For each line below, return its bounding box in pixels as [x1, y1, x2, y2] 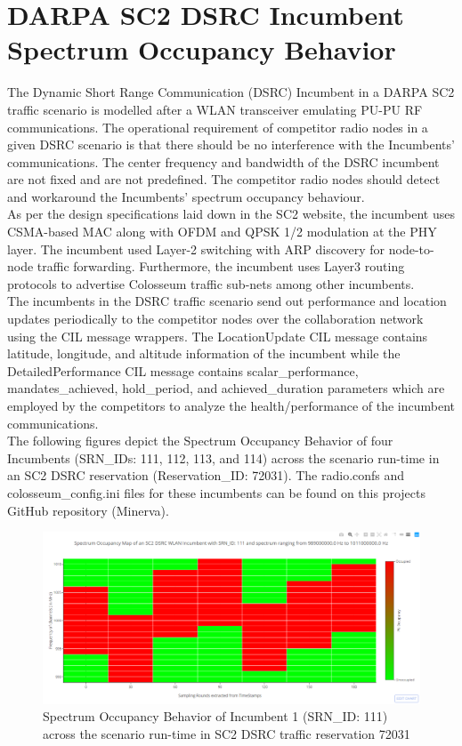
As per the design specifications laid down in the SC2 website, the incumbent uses [7, 205, 455, 223]
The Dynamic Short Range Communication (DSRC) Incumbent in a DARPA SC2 [7, 83, 455, 101]
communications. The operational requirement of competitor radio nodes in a [7, 117, 428, 136]
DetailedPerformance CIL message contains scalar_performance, [7, 361, 359, 380]
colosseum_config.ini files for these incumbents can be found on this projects [7, 483, 426, 501]
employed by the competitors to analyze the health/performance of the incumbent [7, 397, 456, 414]
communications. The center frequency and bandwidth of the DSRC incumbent [7, 152, 440, 171]
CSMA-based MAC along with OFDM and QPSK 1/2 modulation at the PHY [7, 222, 437, 241]
